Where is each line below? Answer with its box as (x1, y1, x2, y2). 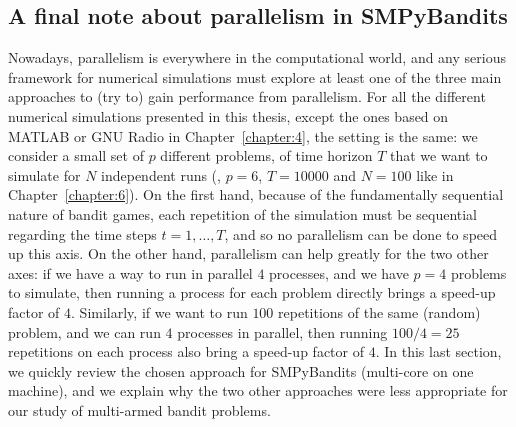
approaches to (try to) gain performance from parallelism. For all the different (8, 86, 486, 107)
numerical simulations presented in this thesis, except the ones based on (8, 105, 449, 126)
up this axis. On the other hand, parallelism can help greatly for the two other (8, 243, 489, 264)
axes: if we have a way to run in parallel (8, 262, 253, 283)
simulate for (8, 164, 81, 185)
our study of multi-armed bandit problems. (8, 399, 271, 420)
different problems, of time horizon (160, 145, 373, 166)
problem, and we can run (8, 321, 161, 342)
